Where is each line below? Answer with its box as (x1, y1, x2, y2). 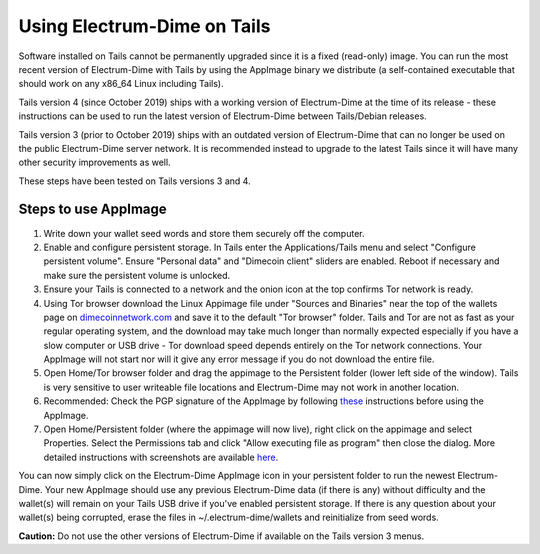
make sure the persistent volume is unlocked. (43, 269, 231, 281)
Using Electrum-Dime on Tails (18, 15, 271, 37)
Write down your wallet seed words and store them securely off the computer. (43, 227, 365, 239)
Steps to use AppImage (18, 201, 167, 218)
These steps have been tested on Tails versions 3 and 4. (18, 175, 251, 187)
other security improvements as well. (18, 156, 171, 169)
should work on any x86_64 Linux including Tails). (18, 78, 224, 90)
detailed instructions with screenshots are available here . (43, 451, 279, 463)
